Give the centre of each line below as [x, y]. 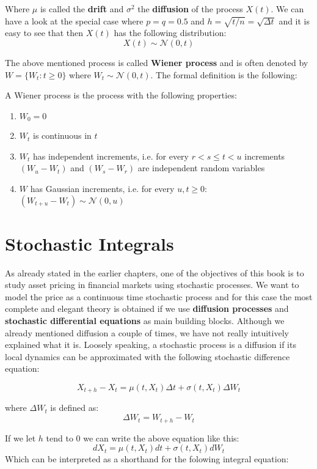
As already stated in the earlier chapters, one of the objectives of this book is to [155, 272]
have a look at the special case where [74, 20]
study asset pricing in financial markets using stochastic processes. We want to [152, 285]
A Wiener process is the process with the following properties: [121, 95]
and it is [294, 20]
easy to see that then [44, 33]
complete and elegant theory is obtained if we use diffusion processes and [147, 308]
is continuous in [62, 135]
